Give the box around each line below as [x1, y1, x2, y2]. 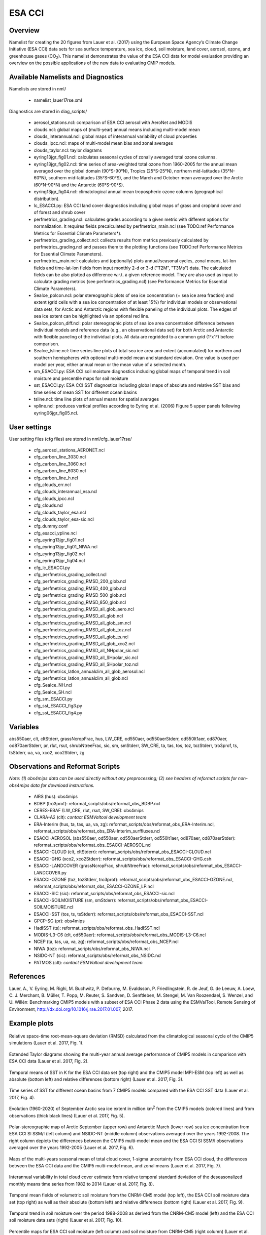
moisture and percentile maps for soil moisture [33, 375, 129, 381]
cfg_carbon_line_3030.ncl [33, 454, 86, 460]
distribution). [33, 196, 60, 202]
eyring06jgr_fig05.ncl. [33, 410, 79, 416]
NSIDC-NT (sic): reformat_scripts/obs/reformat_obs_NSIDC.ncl [33, 952, 162, 958]
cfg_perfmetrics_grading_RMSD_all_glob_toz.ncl [33, 627, 132, 633]
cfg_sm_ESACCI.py [33, 696, 73, 702]
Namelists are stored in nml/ [9, 86, 66, 92]
